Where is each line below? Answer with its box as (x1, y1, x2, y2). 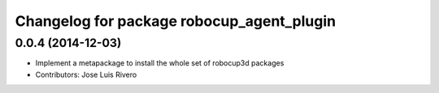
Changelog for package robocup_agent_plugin (15, 12, 337, 30)
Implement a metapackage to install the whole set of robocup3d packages (35, 58, 285, 68)
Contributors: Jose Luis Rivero (35, 70, 137, 79)
